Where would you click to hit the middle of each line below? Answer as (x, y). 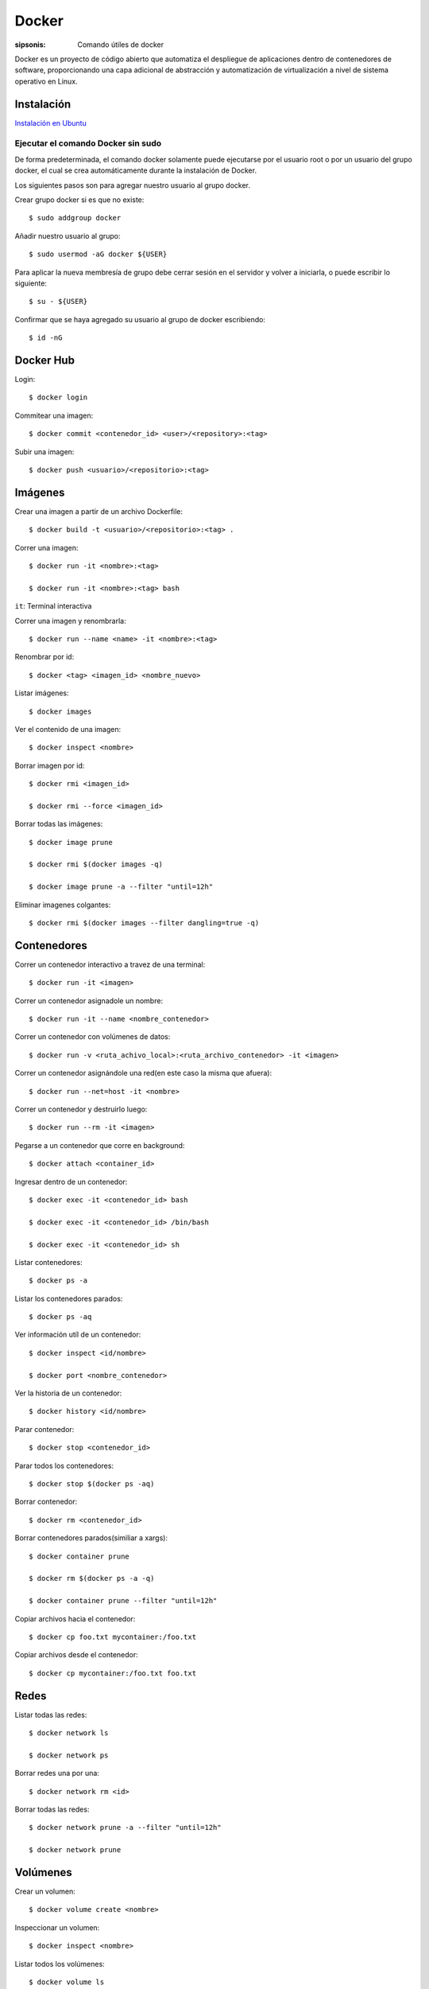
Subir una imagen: (44, 452)
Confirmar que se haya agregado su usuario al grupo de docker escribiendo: (140, 319)
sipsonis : (30, 45)
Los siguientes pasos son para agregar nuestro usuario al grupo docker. (132, 185)
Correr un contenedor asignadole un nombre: (89, 1000)
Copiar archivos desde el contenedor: (76, 1655)
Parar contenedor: (44, 1429)
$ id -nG (46, 338)
